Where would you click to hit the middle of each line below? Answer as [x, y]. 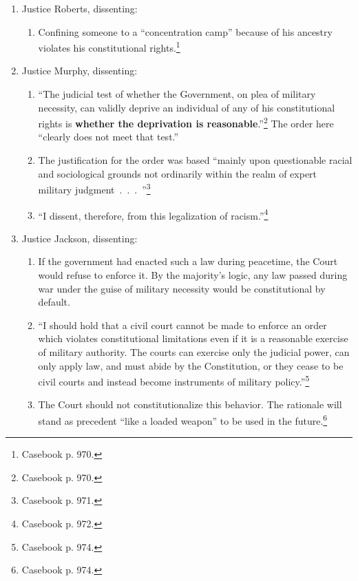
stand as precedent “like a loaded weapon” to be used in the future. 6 [183, 419]
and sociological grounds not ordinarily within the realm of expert [178, 173]
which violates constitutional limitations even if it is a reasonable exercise [193, 338]
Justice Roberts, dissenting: [80, 8]
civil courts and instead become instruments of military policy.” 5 [174, 380]
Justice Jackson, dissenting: [80, 238]
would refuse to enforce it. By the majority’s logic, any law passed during [193, 274]
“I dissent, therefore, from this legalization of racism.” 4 [153, 214]
